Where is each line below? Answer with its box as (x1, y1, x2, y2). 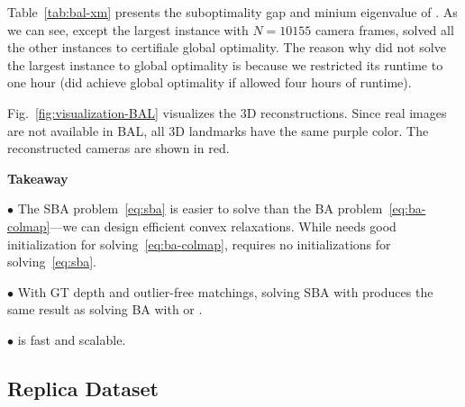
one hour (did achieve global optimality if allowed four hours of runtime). (7, 73, 412, 92)
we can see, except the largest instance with (7, 20, 249, 39)
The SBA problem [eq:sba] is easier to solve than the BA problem (17, 199, 383, 218)
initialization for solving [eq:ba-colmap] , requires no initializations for (7, 234, 391, 253)
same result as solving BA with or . (7, 300, 203, 319)
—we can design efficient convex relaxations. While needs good (50, 216, 397, 235)
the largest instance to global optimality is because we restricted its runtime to (7, 55, 443, 74)
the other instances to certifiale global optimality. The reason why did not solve (7, 38, 446, 57)
